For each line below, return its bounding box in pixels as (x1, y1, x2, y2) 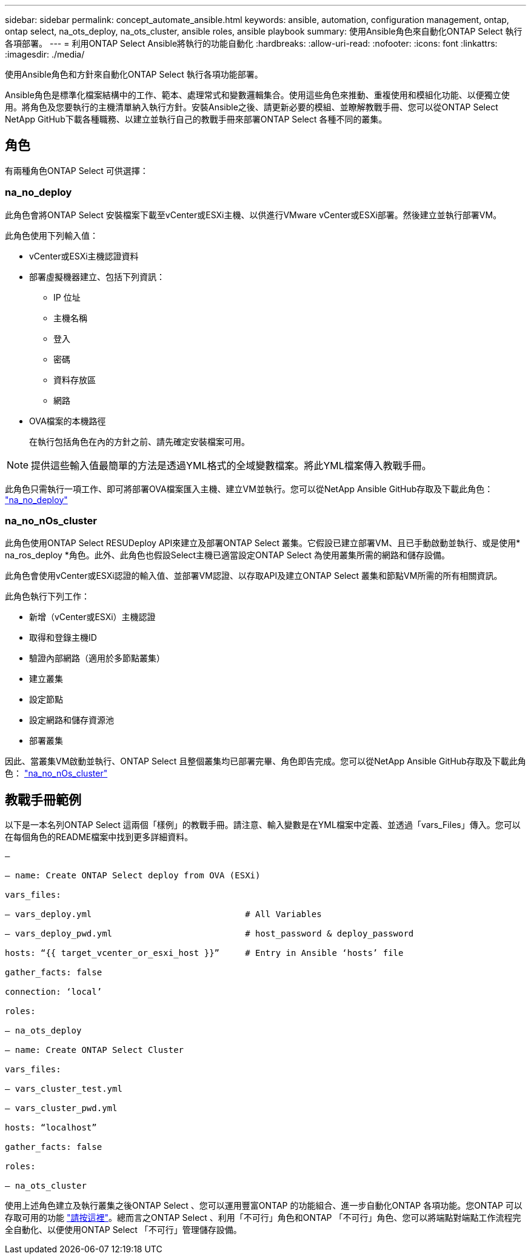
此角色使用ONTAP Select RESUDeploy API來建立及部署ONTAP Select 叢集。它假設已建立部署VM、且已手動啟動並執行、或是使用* (5, 538, 521, 549)
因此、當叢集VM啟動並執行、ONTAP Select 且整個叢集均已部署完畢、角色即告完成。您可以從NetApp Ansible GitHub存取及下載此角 (5, 756, 526, 767)
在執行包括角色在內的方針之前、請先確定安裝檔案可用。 (29, 436, 250, 447)
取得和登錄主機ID (29, 632, 97, 643)
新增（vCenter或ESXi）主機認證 (29, 612, 156, 623)
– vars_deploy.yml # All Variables (5, 909, 322, 920)
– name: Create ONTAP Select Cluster (5, 1045, 184, 1055)
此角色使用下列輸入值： (5, 230, 98, 241)
